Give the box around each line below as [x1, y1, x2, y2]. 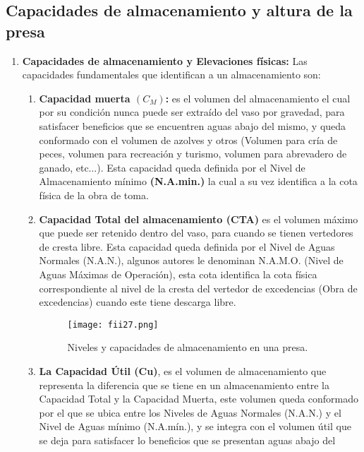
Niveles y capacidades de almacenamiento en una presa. [67, 340, 308, 355]
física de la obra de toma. [39, 187, 149, 202]
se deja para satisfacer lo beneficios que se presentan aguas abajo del [39, 432, 336, 447]
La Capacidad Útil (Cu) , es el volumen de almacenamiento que [39, 363, 327, 378]
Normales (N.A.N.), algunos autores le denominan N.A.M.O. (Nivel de [39, 253, 344, 268]
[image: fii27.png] [67, 319, 159, 330]
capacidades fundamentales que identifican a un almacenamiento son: [22, 67, 321, 82]
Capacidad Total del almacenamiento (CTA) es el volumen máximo [39, 211, 358, 226]
